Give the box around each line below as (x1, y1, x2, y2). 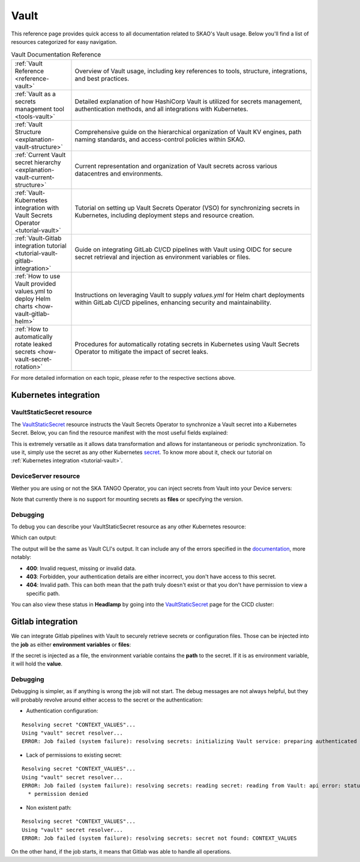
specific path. (26, 590, 60, 597)
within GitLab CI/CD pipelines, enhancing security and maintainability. (74, 298, 272, 307)
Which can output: (11, 534, 57, 541)
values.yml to (14, 287, 53, 295)
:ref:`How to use (14, 272, 61, 280)
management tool (14, 105, 64, 113)
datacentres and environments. (74, 169, 163, 177)
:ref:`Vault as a (14, 90, 56, 98)
